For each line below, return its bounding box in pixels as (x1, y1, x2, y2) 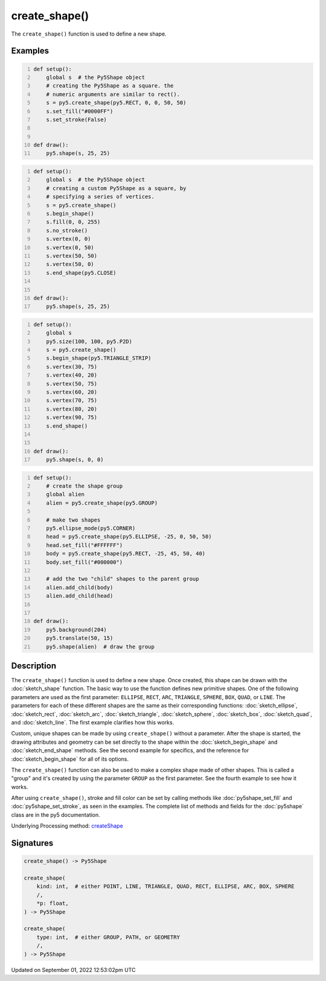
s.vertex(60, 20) (46, 388, 98, 395)
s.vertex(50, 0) (46, 261, 95, 268)
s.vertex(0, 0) (46, 235, 91, 243)
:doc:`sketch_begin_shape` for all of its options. (11, 755, 129, 762)
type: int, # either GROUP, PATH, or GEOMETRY (36, 933, 181, 941)
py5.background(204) (46, 626, 107, 633)
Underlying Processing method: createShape (11, 822, 123, 829)
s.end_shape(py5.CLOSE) (46, 269, 117, 276)
